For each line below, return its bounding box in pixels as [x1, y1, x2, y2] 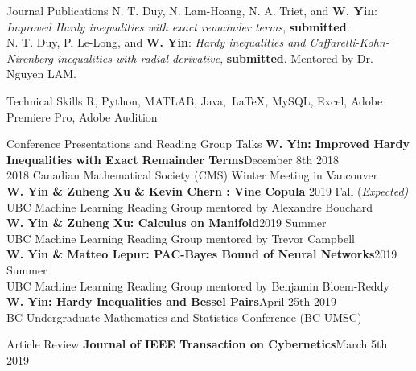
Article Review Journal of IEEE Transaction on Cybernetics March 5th [6, 336, 388, 352]
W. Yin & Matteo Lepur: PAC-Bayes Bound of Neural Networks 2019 [6, 245, 397, 262]
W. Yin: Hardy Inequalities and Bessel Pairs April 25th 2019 [6, 293, 336, 310]
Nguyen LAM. [6, 65, 76, 82]
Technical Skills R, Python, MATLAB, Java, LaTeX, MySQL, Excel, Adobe [6, 92, 383, 109]
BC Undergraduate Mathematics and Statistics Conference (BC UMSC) [6, 308, 362, 325]
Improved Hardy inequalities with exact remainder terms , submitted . [6, 18, 350, 35]
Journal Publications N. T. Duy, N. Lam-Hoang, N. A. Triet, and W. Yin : [6, 2, 378, 19]
